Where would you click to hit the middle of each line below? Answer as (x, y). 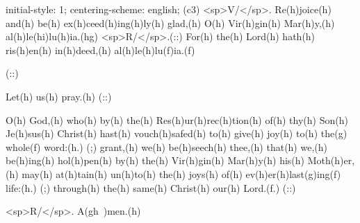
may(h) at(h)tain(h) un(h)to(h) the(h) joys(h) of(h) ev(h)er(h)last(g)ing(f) (181, 173)
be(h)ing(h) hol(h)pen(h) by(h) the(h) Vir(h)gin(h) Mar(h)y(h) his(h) (155, 160)
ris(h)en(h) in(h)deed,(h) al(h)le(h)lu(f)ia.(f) (100, 50)
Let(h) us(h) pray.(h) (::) (59, 96)
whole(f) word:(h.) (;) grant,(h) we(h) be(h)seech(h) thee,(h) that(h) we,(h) (166, 146)
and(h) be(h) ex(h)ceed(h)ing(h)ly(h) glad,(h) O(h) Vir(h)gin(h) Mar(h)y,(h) (170, 23)
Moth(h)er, (331, 160)
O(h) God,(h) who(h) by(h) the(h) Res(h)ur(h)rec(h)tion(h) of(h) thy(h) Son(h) (177, 119)
